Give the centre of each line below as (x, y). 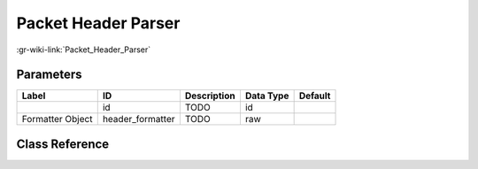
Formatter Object (57, 119)
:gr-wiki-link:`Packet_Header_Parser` (84, 50)
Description (210, 96)
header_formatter (139, 119)
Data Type (267, 96)
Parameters (49, 75)
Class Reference (63, 144)
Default (315, 96)
